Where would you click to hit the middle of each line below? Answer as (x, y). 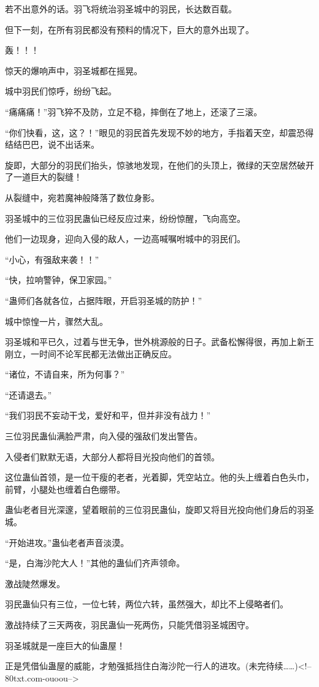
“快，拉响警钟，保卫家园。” (59, 280)
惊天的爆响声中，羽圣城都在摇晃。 (74, 70)
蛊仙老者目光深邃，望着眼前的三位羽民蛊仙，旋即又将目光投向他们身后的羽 (155, 510)
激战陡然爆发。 (35, 583)
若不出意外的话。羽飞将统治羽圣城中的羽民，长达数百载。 (121, 9)
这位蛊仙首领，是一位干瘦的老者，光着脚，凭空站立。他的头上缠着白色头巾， (159, 477)
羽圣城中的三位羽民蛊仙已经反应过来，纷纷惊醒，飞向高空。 (125, 218)
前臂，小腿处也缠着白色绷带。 (65, 489)
